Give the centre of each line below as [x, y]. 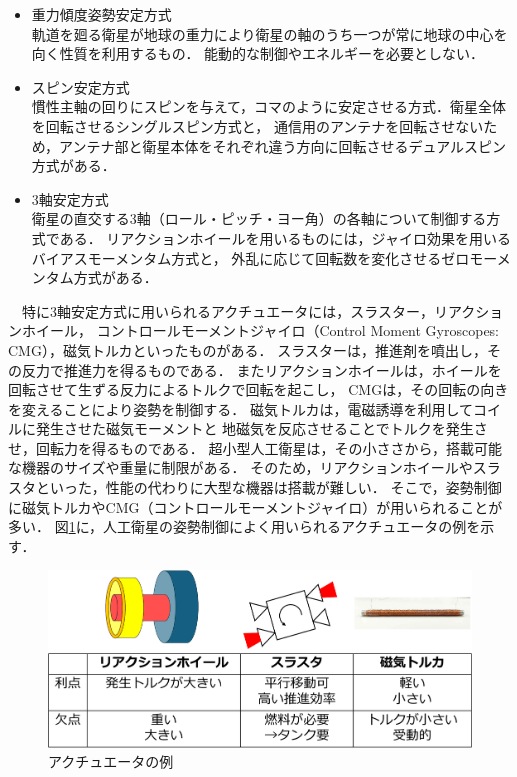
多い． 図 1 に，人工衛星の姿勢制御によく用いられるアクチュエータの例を [244, 526]
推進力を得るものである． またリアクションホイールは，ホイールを [282, 369]
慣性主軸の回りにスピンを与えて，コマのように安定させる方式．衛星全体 [269, 106]
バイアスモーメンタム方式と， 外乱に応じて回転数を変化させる [236, 257]
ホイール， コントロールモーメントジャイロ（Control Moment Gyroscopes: [260, 330]
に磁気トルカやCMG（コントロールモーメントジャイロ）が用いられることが [255, 506]
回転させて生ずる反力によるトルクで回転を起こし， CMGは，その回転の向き [258, 389]
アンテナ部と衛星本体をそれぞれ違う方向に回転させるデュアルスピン [283, 145]
